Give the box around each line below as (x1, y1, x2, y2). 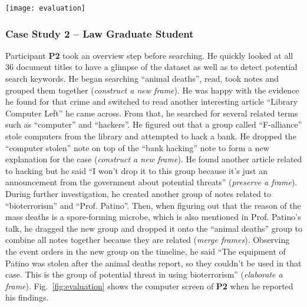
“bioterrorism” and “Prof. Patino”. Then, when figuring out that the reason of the (5, 199, 301, 211)
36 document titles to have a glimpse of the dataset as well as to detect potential (5, 61, 298, 73)
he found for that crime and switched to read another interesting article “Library (5, 95, 298, 108)
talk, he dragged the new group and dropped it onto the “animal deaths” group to (5, 222, 302, 234)
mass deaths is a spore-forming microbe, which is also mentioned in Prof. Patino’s (5, 211, 301, 223)
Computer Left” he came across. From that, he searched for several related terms (5, 106, 298, 119)
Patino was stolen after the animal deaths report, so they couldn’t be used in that (5, 256, 302, 269)
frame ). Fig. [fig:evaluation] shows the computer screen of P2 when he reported (5, 279, 293, 292)
